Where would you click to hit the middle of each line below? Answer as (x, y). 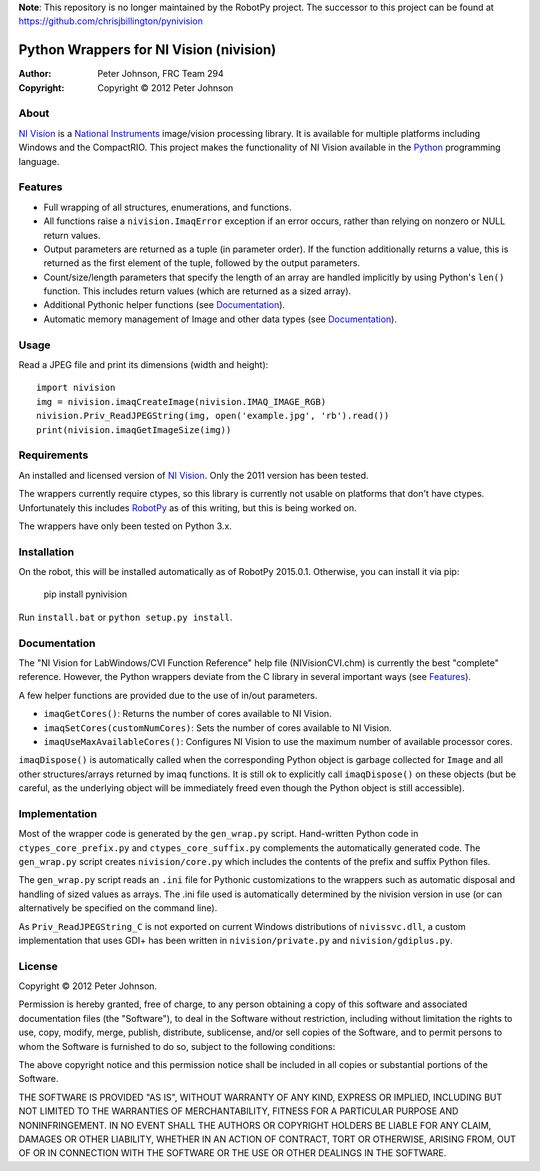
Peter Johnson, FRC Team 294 (160, 74)
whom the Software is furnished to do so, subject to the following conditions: (177, 1046)
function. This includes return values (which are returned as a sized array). (197, 291)
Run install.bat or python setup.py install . (125, 617)
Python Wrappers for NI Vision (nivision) (147, 50)
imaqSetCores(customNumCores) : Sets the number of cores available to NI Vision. (217, 727)
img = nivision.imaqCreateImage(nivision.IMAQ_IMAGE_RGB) (181, 401)
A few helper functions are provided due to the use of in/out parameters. (168, 695)
